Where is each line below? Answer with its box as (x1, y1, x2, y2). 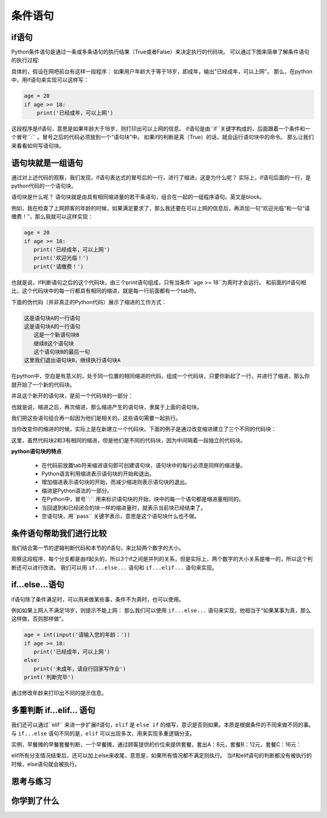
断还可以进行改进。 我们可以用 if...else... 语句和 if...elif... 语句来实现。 (11, 564, 217, 571)
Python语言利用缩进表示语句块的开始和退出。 (41, 470, 155, 477)
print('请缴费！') (33, 263, 84, 270)
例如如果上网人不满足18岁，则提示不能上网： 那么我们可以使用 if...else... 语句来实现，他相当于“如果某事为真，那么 (11, 607, 311, 614)
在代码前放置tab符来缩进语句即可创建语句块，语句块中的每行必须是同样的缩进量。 (41, 461, 246, 469)
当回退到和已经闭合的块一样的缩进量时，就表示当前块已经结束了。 (41, 504, 206, 511)
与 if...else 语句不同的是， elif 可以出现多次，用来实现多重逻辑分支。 (11, 730, 196, 737)
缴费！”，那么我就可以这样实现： (11, 213, 94, 221)
